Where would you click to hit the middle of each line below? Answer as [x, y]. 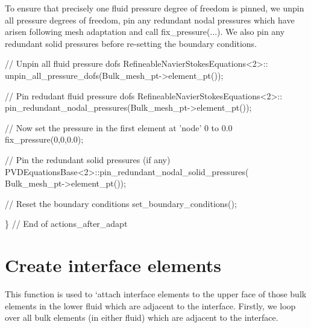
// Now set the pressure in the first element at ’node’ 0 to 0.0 [119, 127]
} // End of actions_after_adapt [66, 224]
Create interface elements [113, 265]
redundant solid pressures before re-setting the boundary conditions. [131, 43]
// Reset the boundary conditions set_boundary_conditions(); [121, 203]
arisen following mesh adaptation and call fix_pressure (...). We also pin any [145, 32]
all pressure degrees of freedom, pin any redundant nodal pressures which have [150, 20]
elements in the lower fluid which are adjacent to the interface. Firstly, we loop [150, 305]
